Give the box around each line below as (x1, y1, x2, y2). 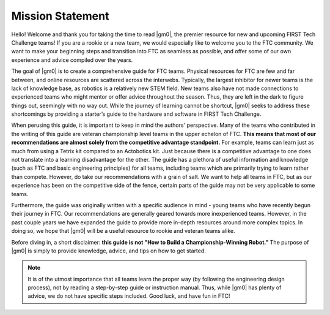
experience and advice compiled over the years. (11, 56, 133, 64)
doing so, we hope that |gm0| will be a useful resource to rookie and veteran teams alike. (11, 227, 235, 235)
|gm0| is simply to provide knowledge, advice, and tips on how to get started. (11, 247, 206, 254)
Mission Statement (11, 9, 109, 23)
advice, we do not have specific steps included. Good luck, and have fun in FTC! (28, 292, 230, 300)
